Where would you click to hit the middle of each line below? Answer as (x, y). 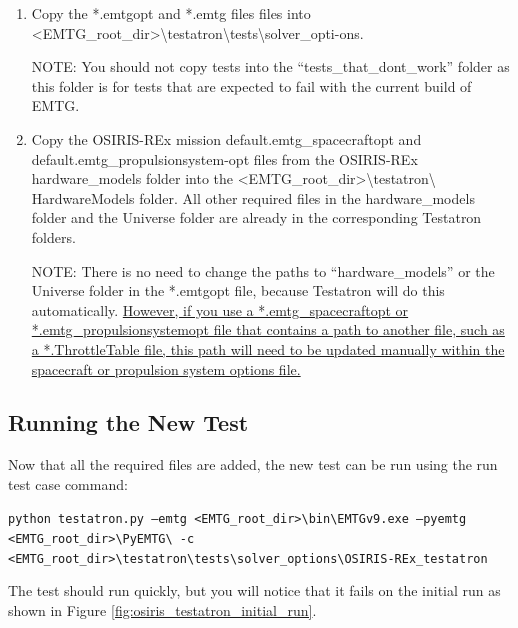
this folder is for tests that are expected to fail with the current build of (251, 85)
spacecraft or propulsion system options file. (166, 368)
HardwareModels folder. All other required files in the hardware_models (253, 197)
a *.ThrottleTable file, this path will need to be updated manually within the (268, 348)
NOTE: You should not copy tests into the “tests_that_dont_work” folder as (270, 66)
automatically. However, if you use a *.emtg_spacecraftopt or (220, 309)
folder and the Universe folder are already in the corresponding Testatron (256, 217)
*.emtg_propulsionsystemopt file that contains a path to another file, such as (268, 329)
